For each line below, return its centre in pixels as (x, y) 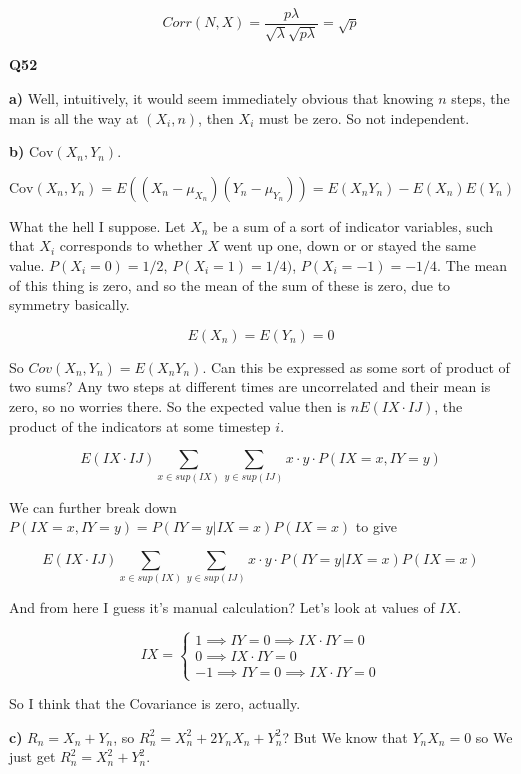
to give (376, 526)
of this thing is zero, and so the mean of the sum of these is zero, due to (230, 284)
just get (32, 756)
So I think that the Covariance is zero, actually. (155, 703)
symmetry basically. (69, 304)
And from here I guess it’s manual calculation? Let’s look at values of (222, 607)
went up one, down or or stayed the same (349, 245)
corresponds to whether (131, 245)
